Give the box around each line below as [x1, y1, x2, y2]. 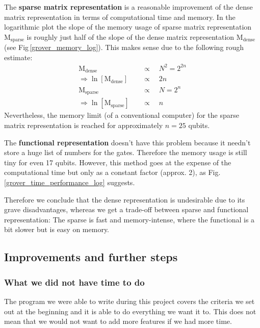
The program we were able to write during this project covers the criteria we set [4, 295, 255, 306]
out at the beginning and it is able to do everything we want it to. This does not [4, 306, 256, 316]
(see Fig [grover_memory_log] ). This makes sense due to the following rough [4, 42, 244, 53]
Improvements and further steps [4, 249, 178, 265]
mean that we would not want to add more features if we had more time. [4, 316, 232, 326]
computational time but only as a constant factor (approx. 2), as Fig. [4, 167, 221, 178]
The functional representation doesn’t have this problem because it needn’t [4, 137, 251, 147]
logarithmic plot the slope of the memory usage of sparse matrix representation [4, 21, 252, 32]
